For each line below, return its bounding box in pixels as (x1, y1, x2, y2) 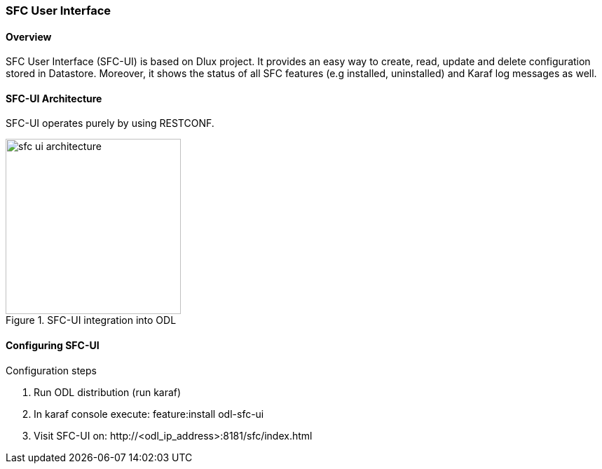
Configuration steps (6, 364, 97, 376)
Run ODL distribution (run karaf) (34, 386, 182, 398)
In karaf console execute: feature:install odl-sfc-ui (34, 407, 264, 420)
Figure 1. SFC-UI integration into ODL (6, 314, 177, 327)
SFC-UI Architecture (6, 92, 102, 104)
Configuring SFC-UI (6, 339, 100, 352)
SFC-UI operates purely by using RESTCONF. (6, 117, 214, 130)
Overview (6, 30, 52, 43)
